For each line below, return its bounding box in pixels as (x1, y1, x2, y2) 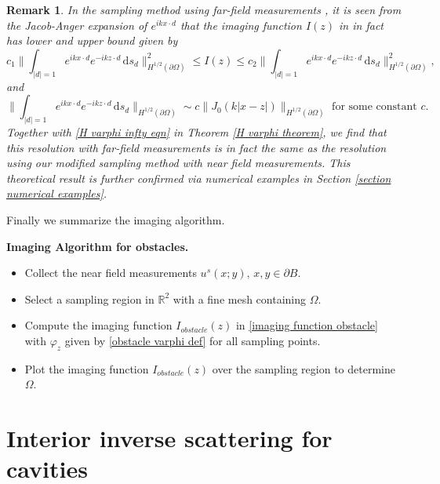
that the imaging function (180, 16, 302, 33)
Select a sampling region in (24, 290, 155, 307)
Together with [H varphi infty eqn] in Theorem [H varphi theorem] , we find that (6, 124, 387, 140)
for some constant (332, 101, 417, 113)
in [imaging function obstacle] (235, 317, 378, 333)
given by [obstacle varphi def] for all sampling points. (64, 333, 321, 349)
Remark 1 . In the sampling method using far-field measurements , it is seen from (6, 2, 402, 17)
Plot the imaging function (24, 360, 149, 377)
